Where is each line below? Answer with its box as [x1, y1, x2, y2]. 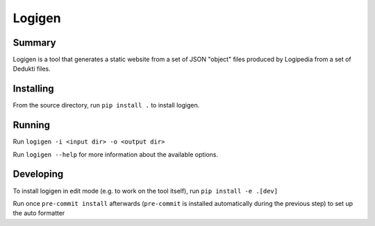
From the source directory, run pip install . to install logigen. [12, 101, 200, 110]
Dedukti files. [12, 64, 51, 73]
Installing [12, 83, 55, 95]
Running [12, 119, 51, 131]
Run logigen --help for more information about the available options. [12, 150, 219, 159]
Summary [12, 37, 56, 49]
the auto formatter [12, 209, 65, 218]
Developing [12, 168, 64, 180]
